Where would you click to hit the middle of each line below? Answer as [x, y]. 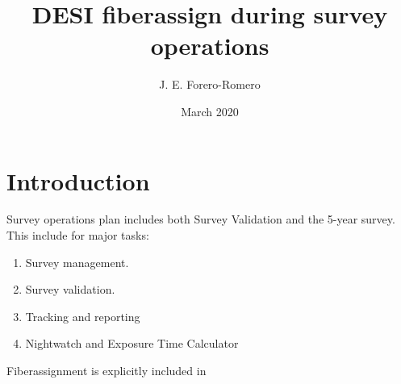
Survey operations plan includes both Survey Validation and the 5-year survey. [201, 219]
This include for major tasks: [78, 235]
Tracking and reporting [83, 316]
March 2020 [210, 111]
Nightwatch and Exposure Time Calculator [132, 343]
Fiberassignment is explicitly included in [107, 370]
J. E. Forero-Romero [210, 84]
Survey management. [77, 262]
